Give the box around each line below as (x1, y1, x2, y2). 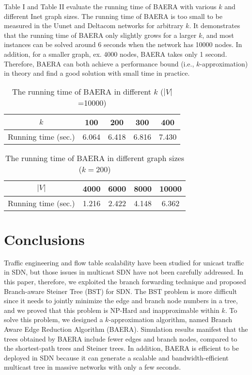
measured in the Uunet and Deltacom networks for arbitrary (4, 20, 184, 31)
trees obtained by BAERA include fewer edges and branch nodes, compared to (4, 333, 237, 343)
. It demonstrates (189, 20, 240, 31)
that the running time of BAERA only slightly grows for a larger (4, 30, 197, 40)
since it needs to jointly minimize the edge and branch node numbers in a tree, (4, 295, 238, 306)
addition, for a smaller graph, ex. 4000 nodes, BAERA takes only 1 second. (4, 49, 227, 59)
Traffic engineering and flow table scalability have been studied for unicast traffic (4, 257, 244, 267)
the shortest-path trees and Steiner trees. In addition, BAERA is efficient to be (4, 343, 239, 353)
